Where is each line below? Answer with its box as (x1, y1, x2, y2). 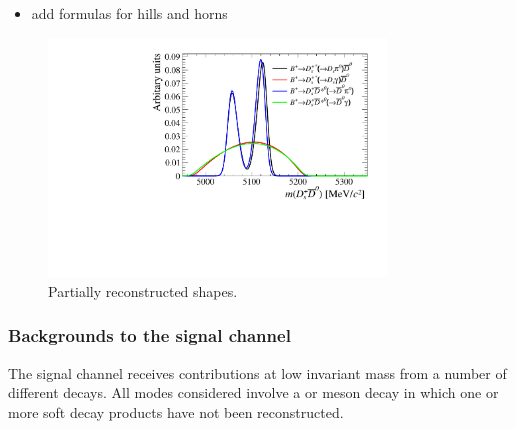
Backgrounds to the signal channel (8, 323, 291, 348)
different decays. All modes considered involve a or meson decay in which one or (8, 382, 499, 403)
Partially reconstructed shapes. (48, 280, 238, 301)
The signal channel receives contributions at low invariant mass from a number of (8, 362, 507, 383)
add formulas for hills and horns (31, 3, 228, 23)
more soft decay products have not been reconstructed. (8, 401, 344, 422)
